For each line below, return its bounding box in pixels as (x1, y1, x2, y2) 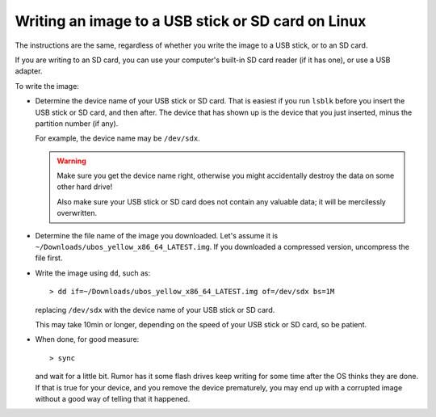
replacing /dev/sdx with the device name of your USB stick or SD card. (35, 305, 275, 314)
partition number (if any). (35, 118, 119, 128)
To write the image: (15, 81, 80, 91)
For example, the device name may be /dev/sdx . (35, 133, 201, 143)
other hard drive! (57, 182, 113, 192)
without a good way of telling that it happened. (35, 394, 191, 403)
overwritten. (57, 208, 98, 218)
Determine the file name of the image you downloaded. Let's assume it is (35, 230, 279, 240)
